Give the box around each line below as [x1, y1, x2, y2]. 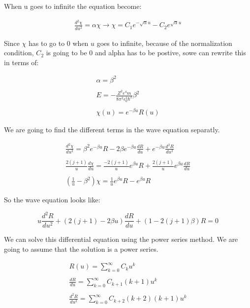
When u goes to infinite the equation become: [4, 1, 142, 11]
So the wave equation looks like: [4, 194, 100, 205]
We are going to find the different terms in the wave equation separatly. [4, 124, 220, 135]
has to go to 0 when [28, 38, 89, 48]
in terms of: [4, 57, 39, 67]
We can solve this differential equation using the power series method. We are [4, 234, 238, 244]
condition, [4, 47, 34, 58]
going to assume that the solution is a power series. [4, 243, 158, 254]
